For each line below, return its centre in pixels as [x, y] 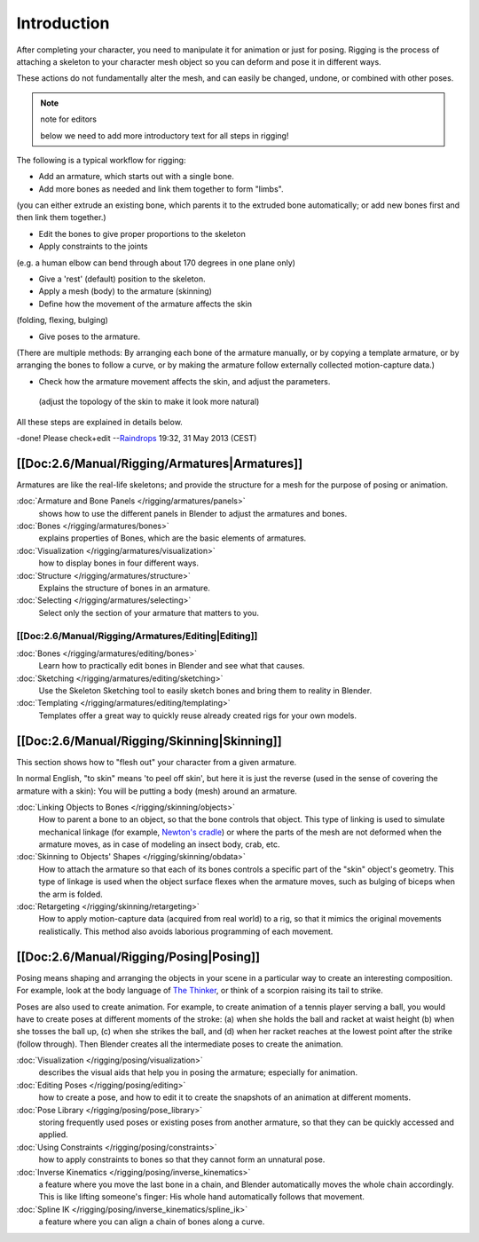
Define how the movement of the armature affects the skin [145, 304]
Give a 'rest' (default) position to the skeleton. [122, 279]
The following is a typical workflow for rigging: [101, 160]
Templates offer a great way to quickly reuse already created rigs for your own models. [198, 716]
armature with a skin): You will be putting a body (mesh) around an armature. [157, 791]
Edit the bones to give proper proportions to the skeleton [142, 233]
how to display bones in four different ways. [119, 563]
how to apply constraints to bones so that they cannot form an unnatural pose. [182, 1159]
